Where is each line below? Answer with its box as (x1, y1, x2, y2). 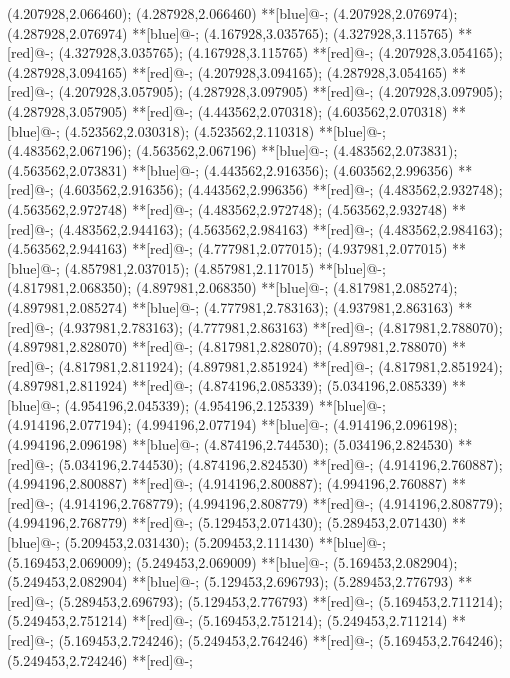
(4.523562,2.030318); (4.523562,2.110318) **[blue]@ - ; (64, 120, 386, 141)
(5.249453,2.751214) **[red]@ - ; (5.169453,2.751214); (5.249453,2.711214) (7, 610, 448, 631)
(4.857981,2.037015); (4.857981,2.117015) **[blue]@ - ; (64, 257, 386, 278)
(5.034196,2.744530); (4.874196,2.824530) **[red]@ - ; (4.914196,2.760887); (58, 453, 503, 474)
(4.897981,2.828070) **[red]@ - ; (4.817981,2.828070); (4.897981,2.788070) (7, 336, 448, 357)
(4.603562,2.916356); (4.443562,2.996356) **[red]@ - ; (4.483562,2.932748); (58, 179, 503, 200)
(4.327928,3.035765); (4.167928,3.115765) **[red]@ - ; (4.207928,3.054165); (58, 42, 503, 63)
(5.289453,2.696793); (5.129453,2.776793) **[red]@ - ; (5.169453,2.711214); (58, 590, 503, 611)
